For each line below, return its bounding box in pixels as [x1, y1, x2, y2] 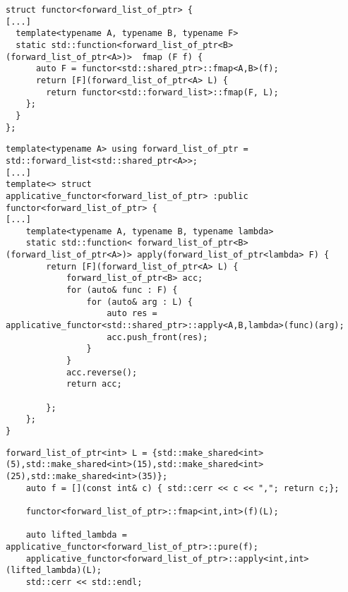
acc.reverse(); [66, 367, 138, 377]
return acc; [66, 379, 122, 389]
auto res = [107, 308, 157, 319]
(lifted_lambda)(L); [6, 565, 102, 576]
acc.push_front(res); [107, 332, 208, 342]
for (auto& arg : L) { [86, 296, 193, 307]
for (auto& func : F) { [66, 285, 178, 296]
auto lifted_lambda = [25, 530, 127, 540]
